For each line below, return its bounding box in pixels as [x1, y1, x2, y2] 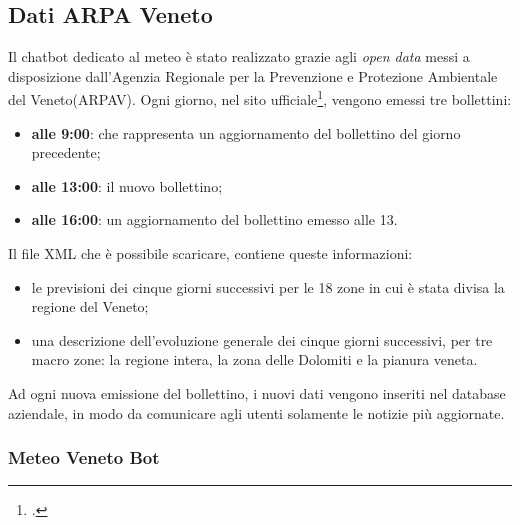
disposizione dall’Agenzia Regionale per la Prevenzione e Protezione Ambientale [8, 65, 498, 86]
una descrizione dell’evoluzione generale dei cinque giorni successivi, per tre [31, 329, 493, 350]
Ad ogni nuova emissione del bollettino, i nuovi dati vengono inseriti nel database [8, 382, 506, 403]
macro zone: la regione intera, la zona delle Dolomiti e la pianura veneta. [31, 349, 478, 370]
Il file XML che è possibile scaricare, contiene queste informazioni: [8, 243, 413, 264]
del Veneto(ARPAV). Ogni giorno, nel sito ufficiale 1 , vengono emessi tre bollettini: [8, 86, 512, 110]
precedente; [31, 142, 101, 163]
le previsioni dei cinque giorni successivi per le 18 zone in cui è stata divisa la [31, 276, 505, 297]
